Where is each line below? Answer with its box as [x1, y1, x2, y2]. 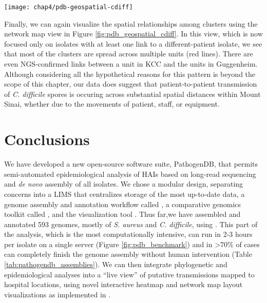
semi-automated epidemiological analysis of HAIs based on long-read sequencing [4, 168, 256, 179]
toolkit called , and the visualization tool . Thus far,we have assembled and [4, 209, 241, 219]
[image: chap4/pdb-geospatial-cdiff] [4, 4, 133, 11]
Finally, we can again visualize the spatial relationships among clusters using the [4, 18, 258, 29]
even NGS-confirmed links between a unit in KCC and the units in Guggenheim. [4, 58, 258, 69]
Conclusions [4, 129, 90, 150]
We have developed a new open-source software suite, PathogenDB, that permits [4, 158, 258, 169]
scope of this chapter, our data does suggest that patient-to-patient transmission [4, 78, 257, 89]
